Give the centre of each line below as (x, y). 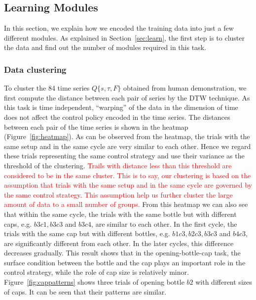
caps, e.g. (18, 224)
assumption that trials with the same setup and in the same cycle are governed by (128, 185)
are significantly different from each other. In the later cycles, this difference (119, 243)
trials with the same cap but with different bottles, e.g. (87, 233)
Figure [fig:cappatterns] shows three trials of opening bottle (94, 282)
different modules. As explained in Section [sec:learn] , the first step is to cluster (124, 37)
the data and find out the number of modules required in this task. (105, 47)
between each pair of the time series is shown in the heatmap (96, 126)
